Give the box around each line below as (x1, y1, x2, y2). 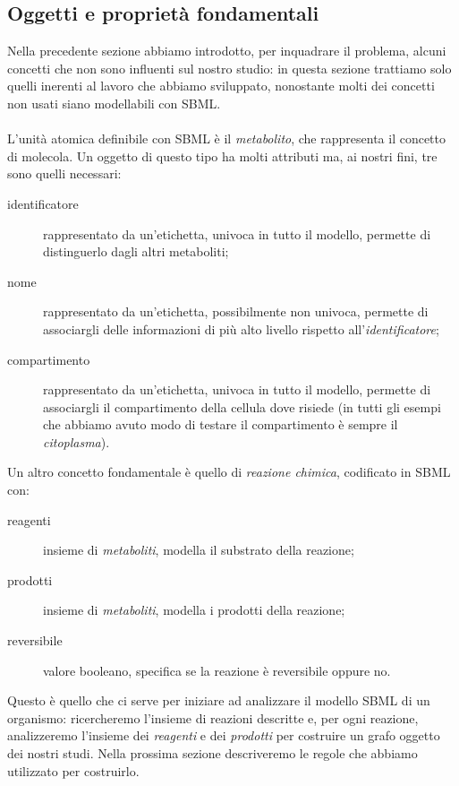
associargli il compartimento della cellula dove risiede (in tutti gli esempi (43, 397, 441, 416)
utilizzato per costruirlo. (7, 761, 140, 780)
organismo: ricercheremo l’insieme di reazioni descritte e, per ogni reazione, (7, 708, 419, 727)
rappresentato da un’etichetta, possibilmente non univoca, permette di (43, 302, 429, 321)
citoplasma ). (43, 432, 110, 451)
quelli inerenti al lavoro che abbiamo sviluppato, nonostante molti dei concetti (7, 76, 435, 95)
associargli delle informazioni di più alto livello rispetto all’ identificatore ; (43, 319, 439, 338)
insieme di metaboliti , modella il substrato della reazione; (43, 540, 354, 559)
